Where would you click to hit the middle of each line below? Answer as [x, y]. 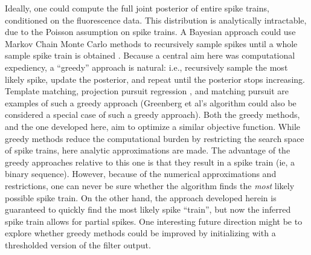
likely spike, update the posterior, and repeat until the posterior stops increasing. [155, 79]
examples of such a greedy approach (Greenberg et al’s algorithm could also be [151, 102]
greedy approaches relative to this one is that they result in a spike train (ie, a [150, 162]
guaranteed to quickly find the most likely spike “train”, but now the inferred [148, 209]
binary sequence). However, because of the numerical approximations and [141, 174]
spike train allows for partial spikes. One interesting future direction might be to [154, 221]
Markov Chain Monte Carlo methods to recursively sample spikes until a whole [151, 43]
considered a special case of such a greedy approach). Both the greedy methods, [152, 115]
